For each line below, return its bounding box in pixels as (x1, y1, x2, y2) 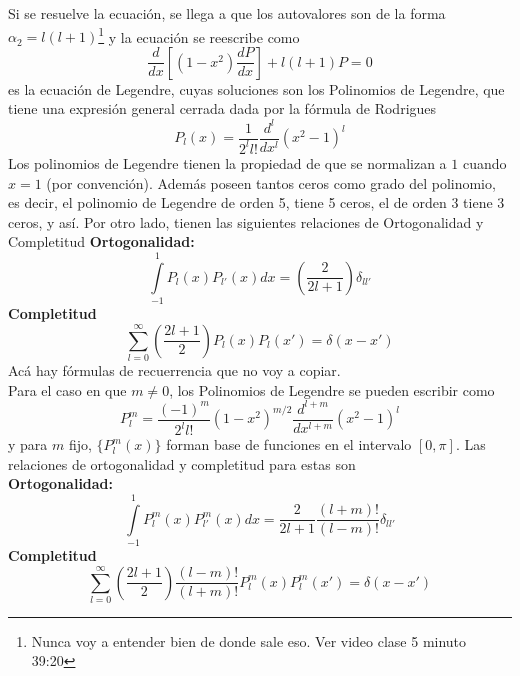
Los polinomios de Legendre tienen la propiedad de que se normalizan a (8, 152, 447, 173)
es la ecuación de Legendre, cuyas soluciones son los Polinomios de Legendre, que (8, 78, 505, 99)
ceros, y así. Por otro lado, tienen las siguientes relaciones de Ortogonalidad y (8, 211, 484, 232)
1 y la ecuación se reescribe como (98, 23, 300, 47)
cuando (462, 152, 507, 173)
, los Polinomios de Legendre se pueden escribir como (169, 379, 495, 400)
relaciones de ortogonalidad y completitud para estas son (8, 453, 356, 474)
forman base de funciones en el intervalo (166, 434, 412, 455)
